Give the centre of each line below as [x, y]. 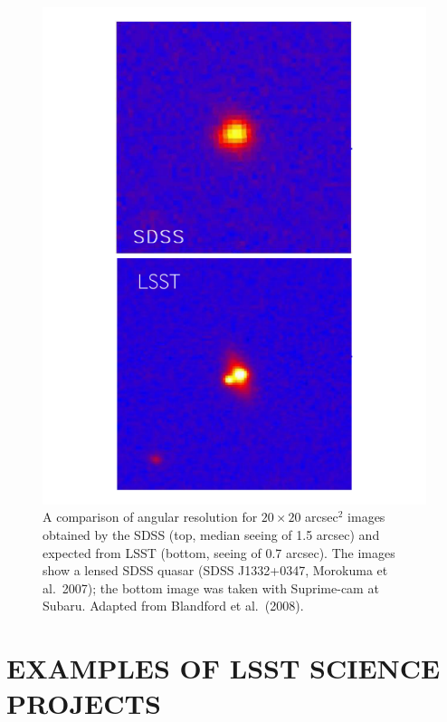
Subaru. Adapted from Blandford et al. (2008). [173, 606]
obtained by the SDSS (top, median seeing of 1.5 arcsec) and [211, 535]
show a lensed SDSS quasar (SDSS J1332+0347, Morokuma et [215, 570]
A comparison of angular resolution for [150, 517]
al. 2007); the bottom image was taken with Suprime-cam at [211, 587]
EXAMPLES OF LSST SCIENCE [223, 668]
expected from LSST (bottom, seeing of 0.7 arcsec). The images [219, 552]
